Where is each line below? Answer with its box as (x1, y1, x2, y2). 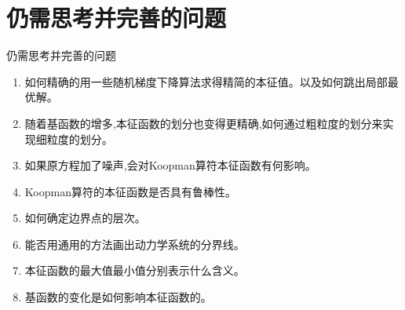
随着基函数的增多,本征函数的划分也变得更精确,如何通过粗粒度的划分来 (24, 115, 383, 131)
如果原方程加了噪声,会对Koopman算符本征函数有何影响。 (24, 157, 316, 173)
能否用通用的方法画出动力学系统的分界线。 (24, 235, 245, 252)
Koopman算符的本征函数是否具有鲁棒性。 (24, 183, 236, 199)
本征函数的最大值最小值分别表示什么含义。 (24, 262, 245, 279)
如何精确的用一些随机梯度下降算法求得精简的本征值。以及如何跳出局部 (24, 73, 388, 89)
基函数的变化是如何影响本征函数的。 (24, 289, 212, 305)
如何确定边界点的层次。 (24, 210, 146, 226)
